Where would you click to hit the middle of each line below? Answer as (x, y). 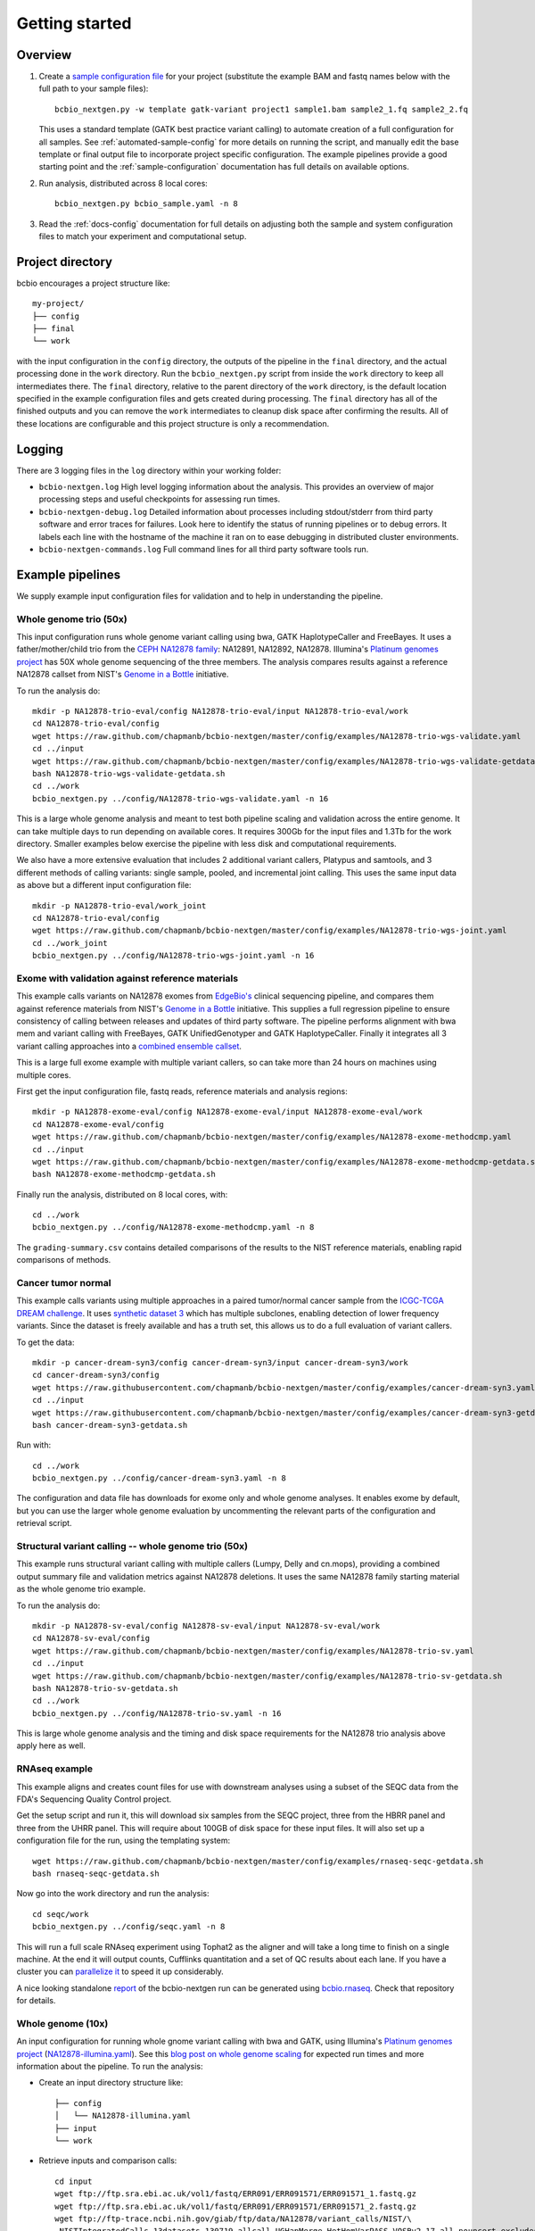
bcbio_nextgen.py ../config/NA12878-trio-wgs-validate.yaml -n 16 (181, 798)
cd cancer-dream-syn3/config (96, 1375)
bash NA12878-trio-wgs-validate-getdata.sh (129, 773)
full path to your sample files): (94, 88)
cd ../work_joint (70, 943)
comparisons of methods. (64, 1260)
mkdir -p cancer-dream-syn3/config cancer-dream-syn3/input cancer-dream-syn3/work (221, 1362)
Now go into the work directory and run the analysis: (113, 1894)
